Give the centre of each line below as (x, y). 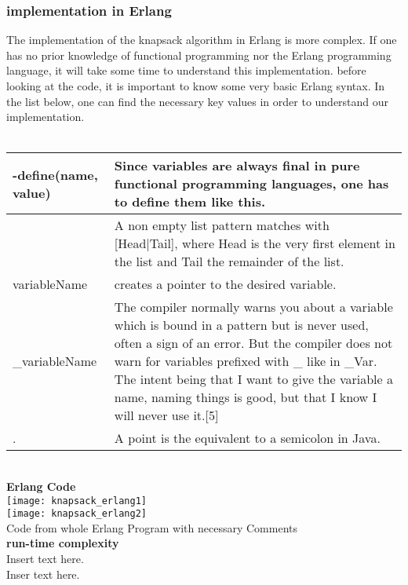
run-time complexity (63, 543)
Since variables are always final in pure (237, 166)
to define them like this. (190, 202)
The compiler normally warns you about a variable (253, 307)
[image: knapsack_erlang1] (76, 501)
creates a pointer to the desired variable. (225, 284)
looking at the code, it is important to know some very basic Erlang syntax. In (196, 86)
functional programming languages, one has (251, 184)
